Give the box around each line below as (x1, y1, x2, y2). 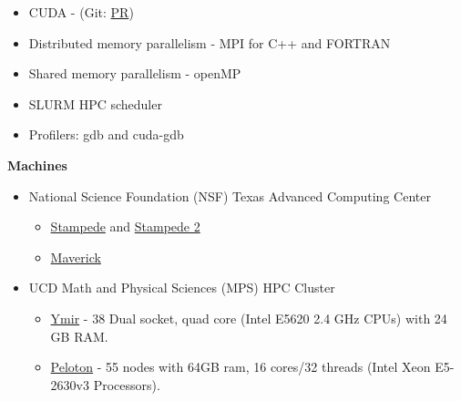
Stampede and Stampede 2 (50, 217, 200, 236)
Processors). (93, 375, 160, 394)
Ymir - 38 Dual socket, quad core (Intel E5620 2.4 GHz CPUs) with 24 (50, 308, 447, 327)
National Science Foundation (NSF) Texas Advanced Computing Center (28, 186, 431, 205)
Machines (7, 155, 67, 174)
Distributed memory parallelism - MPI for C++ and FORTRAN (28, 33, 391, 52)
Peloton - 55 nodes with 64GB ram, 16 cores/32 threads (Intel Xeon (50, 357, 431, 376)
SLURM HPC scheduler (28, 94, 162, 113)
